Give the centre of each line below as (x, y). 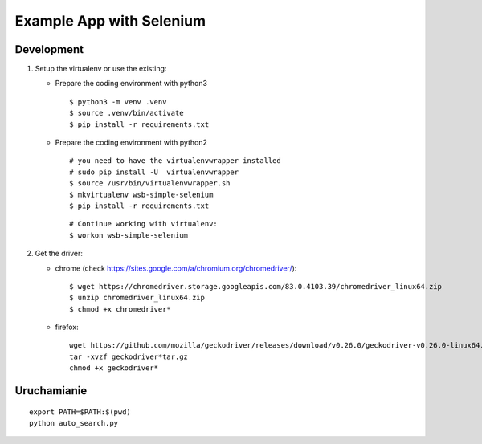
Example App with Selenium (110, 21)
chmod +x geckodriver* (114, 368)
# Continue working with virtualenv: (144, 224)
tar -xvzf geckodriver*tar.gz (129, 356)
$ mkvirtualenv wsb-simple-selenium (141, 194)
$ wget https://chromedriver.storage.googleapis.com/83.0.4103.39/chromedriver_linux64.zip (255, 286)
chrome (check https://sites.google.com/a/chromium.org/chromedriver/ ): (176, 268)
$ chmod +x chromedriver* (120, 309)
